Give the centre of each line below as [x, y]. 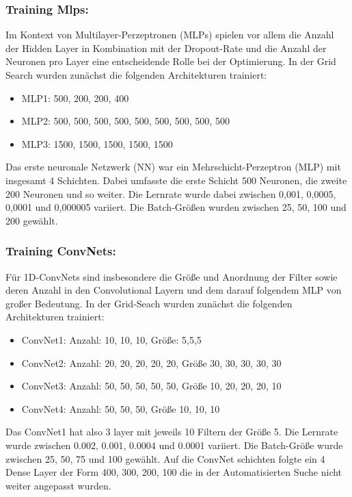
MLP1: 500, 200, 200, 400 [75, 98]
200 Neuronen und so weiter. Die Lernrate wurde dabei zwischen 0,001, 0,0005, [171, 193]
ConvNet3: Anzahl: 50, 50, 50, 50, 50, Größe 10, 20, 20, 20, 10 [151, 386]
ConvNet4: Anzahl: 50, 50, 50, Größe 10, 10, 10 [121, 408]
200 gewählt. [32, 220]
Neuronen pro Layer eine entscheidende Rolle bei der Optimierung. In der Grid [171, 61]
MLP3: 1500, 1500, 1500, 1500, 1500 [97, 143]
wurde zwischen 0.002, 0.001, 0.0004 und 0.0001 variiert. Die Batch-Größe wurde [174, 445]
